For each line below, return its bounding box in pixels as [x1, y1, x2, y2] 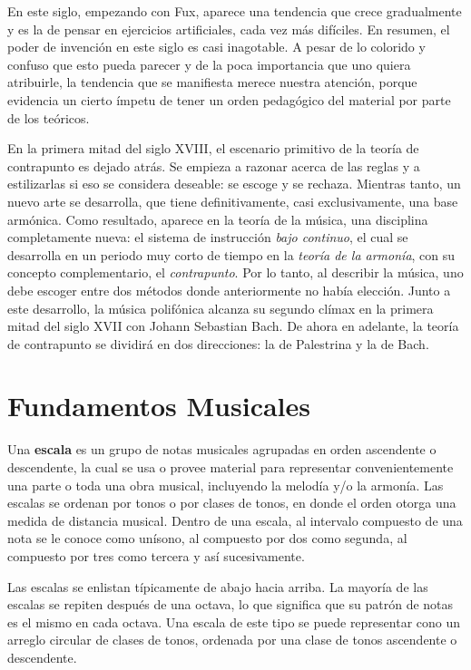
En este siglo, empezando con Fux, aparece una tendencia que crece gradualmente [7, 2, 462, 20]
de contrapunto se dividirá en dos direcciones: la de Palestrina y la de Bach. [7, 334, 429, 353]
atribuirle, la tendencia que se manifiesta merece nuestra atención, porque [7, 73, 417, 92]
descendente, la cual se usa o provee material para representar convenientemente [7, 458, 454, 476]
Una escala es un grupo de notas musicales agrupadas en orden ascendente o [7, 440, 437, 459]
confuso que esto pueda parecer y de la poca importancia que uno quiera [7, 54, 411, 73]
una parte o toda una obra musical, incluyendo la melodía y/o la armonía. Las [7, 475, 444, 494]
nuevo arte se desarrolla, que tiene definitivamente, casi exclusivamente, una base [7, 191, 458, 210]
